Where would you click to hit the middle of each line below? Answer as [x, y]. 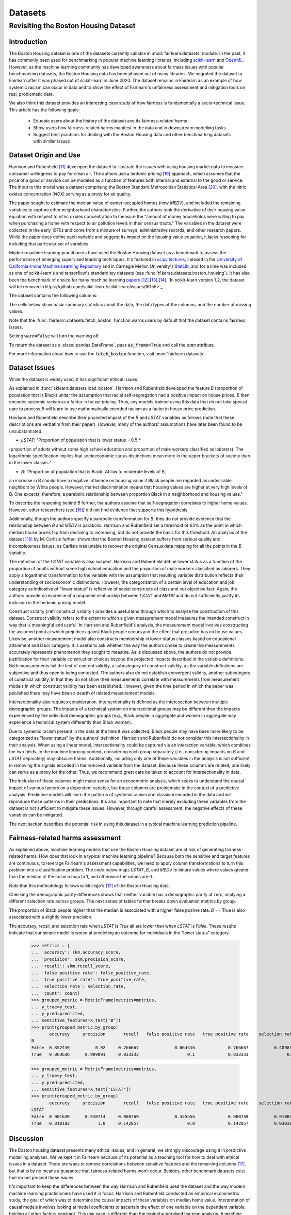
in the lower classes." [30, 463]
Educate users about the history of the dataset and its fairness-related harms [110, 121]
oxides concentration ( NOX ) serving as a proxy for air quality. [70, 194]
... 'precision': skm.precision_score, [79, 959]
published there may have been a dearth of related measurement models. [82, 693]
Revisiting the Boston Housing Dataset [72, 26]
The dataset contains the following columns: [53, 295]
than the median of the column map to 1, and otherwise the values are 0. [81, 877]
